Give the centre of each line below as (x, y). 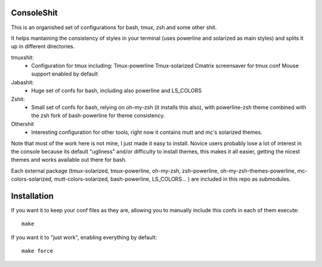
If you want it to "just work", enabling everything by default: (84, 237)
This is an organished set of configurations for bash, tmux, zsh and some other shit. (114, 27)
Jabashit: (22, 82)
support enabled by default (65, 74)
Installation (32, 196)
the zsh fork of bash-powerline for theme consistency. (98, 115)
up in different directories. (43, 46)
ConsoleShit (34, 13)
